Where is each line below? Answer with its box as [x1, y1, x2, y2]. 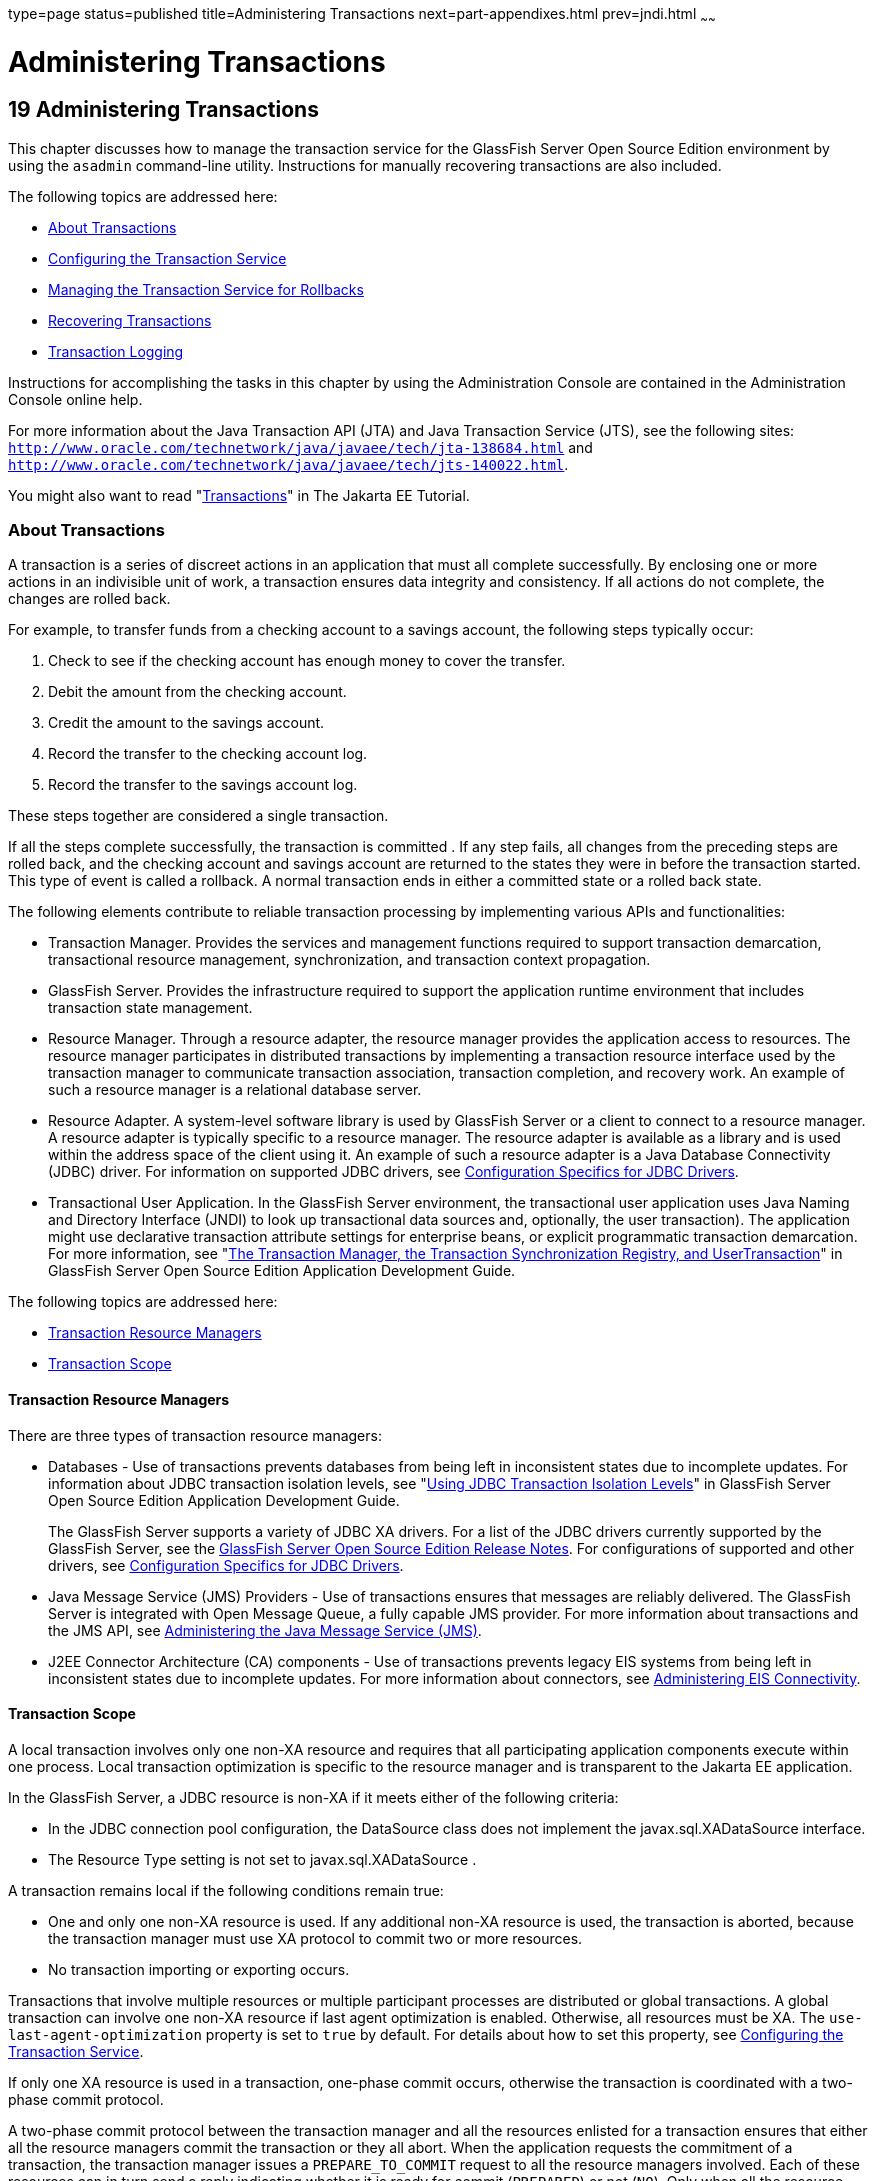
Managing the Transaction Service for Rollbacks [48, 280, 364, 298]
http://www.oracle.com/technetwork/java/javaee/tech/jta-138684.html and [8, 438, 593, 456]
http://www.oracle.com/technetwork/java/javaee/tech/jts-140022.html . [8, 455, 569, 473]
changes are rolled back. [8, 590, 171, 608]
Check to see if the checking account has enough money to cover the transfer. [48, 652, 566, 670]
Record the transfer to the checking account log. [48, 745, 368, 763]
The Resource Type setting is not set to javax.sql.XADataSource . [48, 1850, 477, 1868]
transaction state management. [48, 999, 253, 1017]
